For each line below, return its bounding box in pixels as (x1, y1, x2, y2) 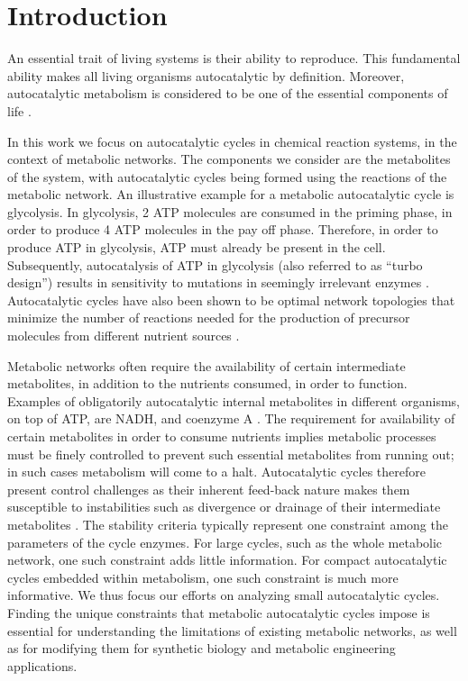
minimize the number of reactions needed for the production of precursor (7, 308, 410, 327)
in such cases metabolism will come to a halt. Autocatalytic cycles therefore (7, 462, 426, 481)
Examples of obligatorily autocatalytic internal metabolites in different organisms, (7, 391, 460, 410)
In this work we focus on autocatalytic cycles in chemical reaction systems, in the (7, 132, 457, 150)
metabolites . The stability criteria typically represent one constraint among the (7, 514, 448, 533)
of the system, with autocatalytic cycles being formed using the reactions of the (7, 167, 447, 186)
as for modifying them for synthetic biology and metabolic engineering (7, 639, 396, 658)
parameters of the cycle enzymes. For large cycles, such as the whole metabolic (7, 532, 443, 551)
